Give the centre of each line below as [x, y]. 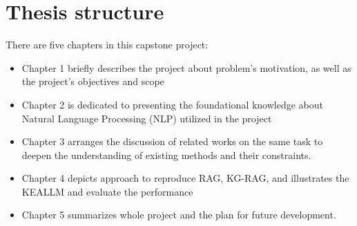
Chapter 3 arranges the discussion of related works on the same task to [172, 141]
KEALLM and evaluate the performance [107, 191]
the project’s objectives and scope [93, 81]
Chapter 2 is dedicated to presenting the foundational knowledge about [173, 104]
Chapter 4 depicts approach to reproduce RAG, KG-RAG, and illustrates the [185, 178]
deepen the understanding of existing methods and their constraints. [166, 154]
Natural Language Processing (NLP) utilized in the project [147, 118]
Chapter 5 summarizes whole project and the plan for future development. [179, 215]
